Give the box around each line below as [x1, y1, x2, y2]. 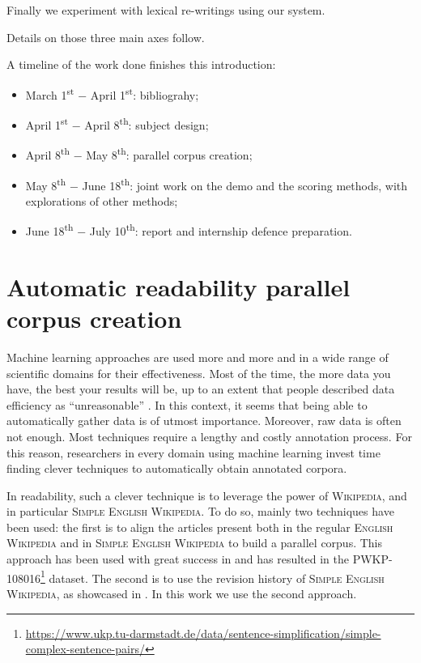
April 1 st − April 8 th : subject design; [25, 114, 209, 133]
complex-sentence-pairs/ [25, 640, 145, 657]
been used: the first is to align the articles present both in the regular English [6, 518, 393, 535]
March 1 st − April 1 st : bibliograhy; [25, 83, 199, 103]
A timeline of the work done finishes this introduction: [6, 56, 276, 73]
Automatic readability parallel [6, 270, 351, 303]
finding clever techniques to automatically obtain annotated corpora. [6, 460, 347, 477]
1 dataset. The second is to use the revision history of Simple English [40, 567, 385, 586]
